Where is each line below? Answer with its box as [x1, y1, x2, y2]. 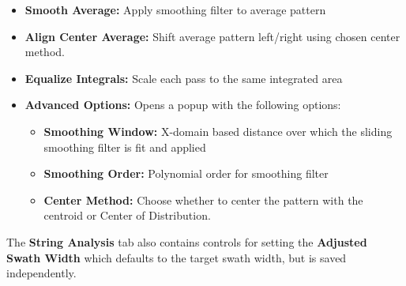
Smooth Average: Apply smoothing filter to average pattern [24, 2, 326, 17]
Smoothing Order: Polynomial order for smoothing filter [43, 165, 329, 182]
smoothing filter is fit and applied [43, 138, 206, 155]
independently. [6, 265, 77, 281]
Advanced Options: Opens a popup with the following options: [24, 96, 341, 113]
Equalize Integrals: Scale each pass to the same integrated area [24, 70, 343, 86]
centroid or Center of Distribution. [43, 207, 211, 224]
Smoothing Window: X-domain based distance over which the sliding [43, 122, 393, 139]
